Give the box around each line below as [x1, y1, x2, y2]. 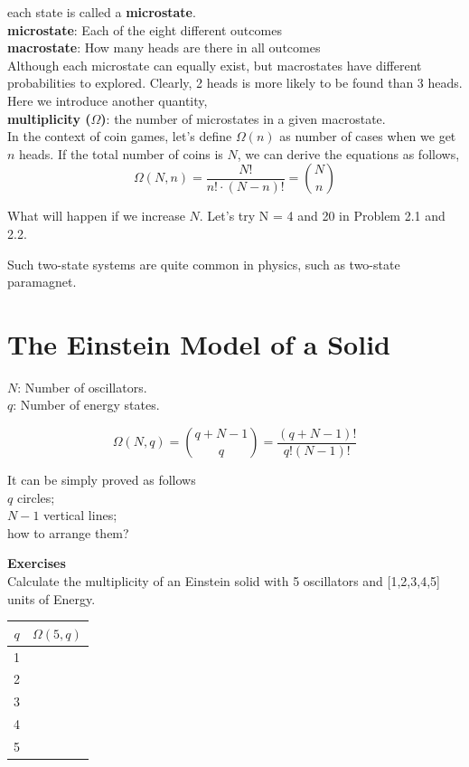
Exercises [7, 554, 66, 573]
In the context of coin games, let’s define [7, 127, 232, 146]
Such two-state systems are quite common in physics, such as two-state [7, 254, 400, 273]
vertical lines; [43, 506, 117, 525]
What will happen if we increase [7, 206, 185, 225]
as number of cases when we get [279, 127, 456, 146]
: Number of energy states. [13, 395, 160, 414]
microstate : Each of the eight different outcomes [7, 20, 282, 39]
